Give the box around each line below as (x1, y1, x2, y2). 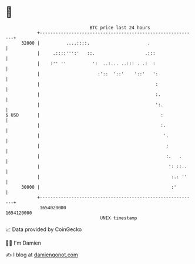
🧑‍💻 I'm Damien (5, 239, 42, 246)
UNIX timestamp (100, 215, 137, 221)
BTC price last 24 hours (89, 25, 150, 31)
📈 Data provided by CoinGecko (5, 226, 82, 233)
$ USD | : (5, 112, 164, 118)
